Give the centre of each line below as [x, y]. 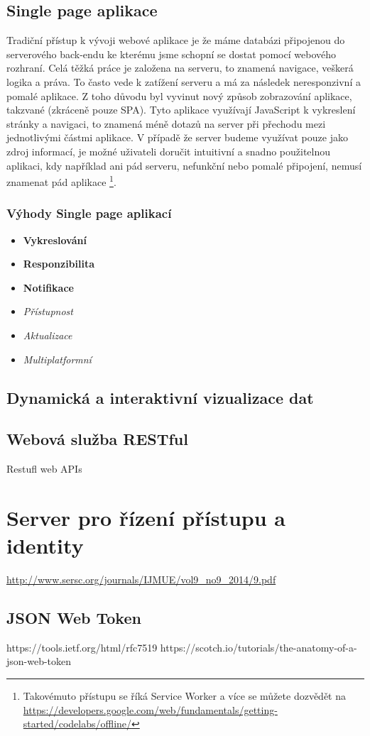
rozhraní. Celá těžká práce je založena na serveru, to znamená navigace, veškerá [180, 68]
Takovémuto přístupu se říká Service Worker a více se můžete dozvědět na [184, 696]
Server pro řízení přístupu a [146, 517]
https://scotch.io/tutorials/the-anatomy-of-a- [259, 647]
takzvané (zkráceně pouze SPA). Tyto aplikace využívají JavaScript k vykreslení [181, 110]
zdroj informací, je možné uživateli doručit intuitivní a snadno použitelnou [169, 151]
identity [45, 545]
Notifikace [48, 287]
